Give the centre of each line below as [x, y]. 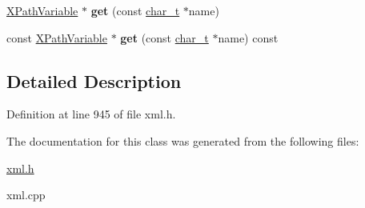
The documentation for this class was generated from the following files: [183, 140]
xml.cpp [26, 195]
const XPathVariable [57, 37]
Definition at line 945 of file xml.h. [91, 114]
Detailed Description [94, 80]
